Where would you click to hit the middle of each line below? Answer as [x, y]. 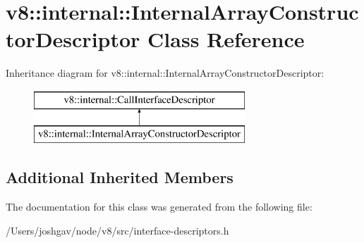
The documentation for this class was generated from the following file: [159, 207]
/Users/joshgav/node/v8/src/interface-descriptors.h [117, 230]
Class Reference [226, 39]
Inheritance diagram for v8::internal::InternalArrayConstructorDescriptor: [165, 73]
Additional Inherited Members [120, 177]
